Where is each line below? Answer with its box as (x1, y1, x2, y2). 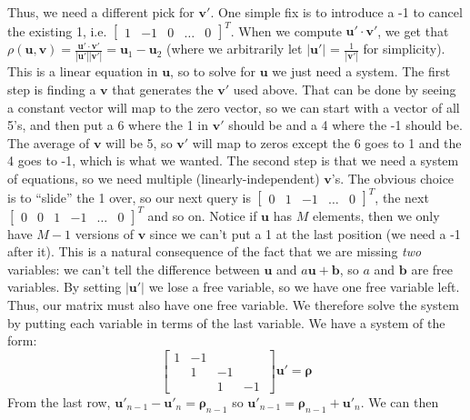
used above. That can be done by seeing (233, 80, 456, 98)
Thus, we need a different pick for (7, 3, 195, 21)
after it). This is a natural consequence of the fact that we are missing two (7, 242, 422, 261)
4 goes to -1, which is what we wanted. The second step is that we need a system (7, 151, 459, 170)
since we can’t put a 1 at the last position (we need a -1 (149, 224, 461, 243)
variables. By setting (7, 277, 122, 296)
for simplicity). (363, 39, 445, 58)
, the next (375, 187, 429, 206)
